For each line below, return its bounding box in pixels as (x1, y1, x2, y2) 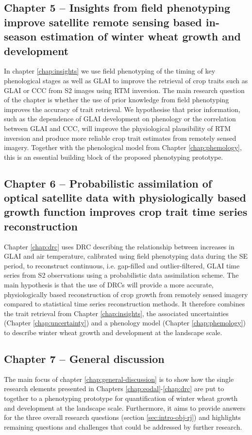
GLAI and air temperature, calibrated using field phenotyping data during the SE (4, 251, 248, 261)
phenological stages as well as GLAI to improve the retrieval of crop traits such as (4, 75, 248, 85)
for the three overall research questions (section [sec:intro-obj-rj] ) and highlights (4, 412, 241, 422)
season (4, 29, 37, 44)
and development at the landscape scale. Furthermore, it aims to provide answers (4, 402, 246, 413)
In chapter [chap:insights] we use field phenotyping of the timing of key (4, 66, 216, 76)
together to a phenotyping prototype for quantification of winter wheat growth (4, 393, 238, 403)
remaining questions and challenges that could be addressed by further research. (4, 421, 242, 432)
